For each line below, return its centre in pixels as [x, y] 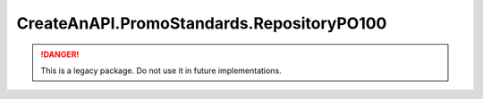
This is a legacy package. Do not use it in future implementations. [161, 70]
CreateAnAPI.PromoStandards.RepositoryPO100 [202, 23]
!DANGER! [60, 54]
